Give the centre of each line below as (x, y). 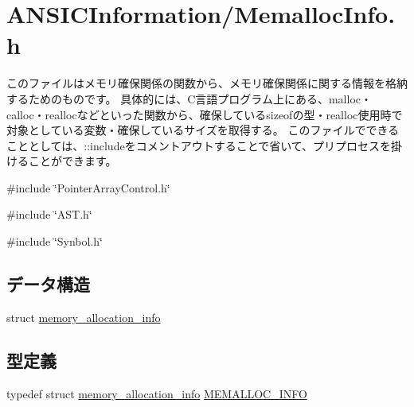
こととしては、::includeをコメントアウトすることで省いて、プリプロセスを (199, 145)
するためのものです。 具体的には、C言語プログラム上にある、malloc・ (189, 98)
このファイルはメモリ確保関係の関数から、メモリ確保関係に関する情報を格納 (207, 83)
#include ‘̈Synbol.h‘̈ (55, 241)
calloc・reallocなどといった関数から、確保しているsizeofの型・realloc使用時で (205, 114)
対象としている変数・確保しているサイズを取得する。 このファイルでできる (203, 130)
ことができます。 (72, 161)
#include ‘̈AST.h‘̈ (49, 214)
